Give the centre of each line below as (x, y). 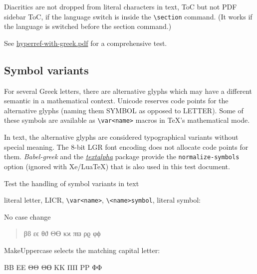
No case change (27, 216)
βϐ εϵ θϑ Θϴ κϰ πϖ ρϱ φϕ (62, 233)
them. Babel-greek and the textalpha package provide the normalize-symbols (122, 156)
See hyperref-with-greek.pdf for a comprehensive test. (86, 43)
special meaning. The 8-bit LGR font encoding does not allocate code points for (126, 146)
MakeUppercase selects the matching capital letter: (82, 250)
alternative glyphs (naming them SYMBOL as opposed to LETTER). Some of (124, 110)
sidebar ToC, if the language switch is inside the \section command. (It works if (128, 16)
